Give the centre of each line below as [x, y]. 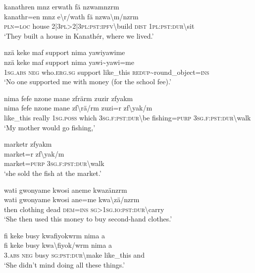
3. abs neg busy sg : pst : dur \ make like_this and [74, 255]
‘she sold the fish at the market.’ [53, 173]
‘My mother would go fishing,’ [50, 127]
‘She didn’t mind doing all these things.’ [65, 264]
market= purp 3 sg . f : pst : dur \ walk [54, 163]
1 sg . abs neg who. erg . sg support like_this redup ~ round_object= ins [107, 72]
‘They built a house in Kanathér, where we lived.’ [79, 35]
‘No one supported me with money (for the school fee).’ [88, 82]
